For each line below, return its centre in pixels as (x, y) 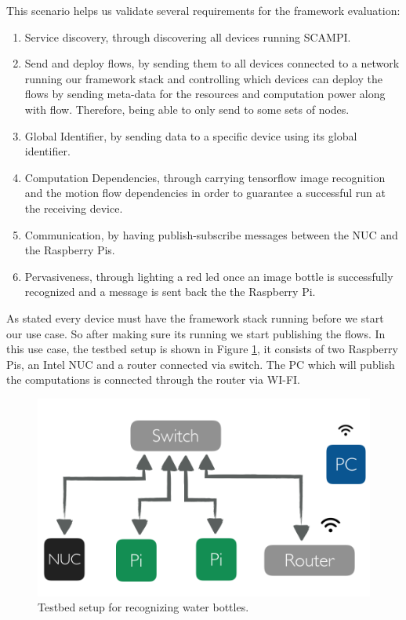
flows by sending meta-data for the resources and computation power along (205, 94)
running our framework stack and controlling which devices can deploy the (203, 78)
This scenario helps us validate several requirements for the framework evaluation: (203, 10)
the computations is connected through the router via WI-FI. (153, 379)
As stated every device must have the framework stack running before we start (195, 317)
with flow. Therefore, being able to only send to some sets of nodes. (187, 109)
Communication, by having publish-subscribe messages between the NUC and (211, 234)
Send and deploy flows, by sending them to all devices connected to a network (212, 63)
